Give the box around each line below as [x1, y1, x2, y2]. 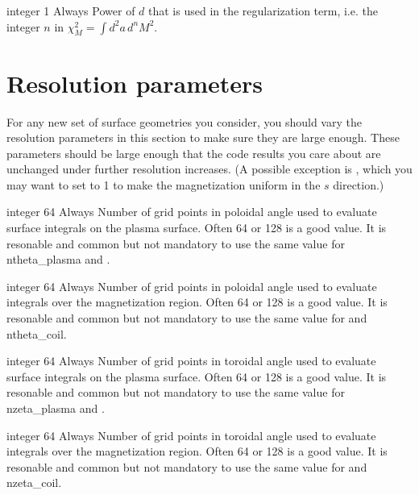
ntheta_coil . [6, 325, 67, 342]
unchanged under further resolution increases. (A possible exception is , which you [6, 160, 413, 177]
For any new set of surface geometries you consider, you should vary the [6, 113, 362, 130]
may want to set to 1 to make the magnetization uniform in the [6, 176, 321, 193]
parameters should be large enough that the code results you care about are [6, 144, 381, 161]
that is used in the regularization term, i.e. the [148, 2, 378, 19]
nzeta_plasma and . [6, 400, 105, 417]
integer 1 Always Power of [6, 2, 135, 19]
